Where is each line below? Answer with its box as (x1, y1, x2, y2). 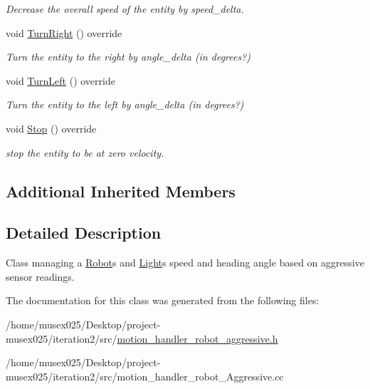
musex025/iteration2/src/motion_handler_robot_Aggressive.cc (6, 368, 284, 383)
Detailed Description (6, 222, 162, 244)
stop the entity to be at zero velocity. (6, 145, 164, 160)
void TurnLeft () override (6, 73, 115, 88)
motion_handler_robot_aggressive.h (117, 331, 278, 346)
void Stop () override (6, 120, 97, 135)
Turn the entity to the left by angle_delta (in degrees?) (6, 97, 244, 112)
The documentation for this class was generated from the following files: (6, 293, 319, 308)
